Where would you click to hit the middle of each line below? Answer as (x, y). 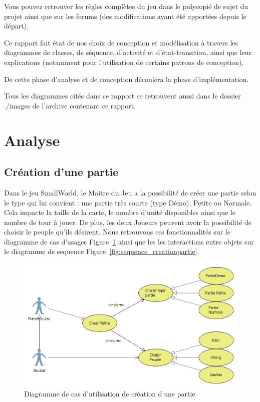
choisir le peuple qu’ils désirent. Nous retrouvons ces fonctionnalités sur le (117, 232)
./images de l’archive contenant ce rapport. (70, 105)
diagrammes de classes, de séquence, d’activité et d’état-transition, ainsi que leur (128, 52)
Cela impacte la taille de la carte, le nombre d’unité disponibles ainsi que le (120, 212)
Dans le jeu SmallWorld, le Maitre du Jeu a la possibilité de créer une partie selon (130, 192)
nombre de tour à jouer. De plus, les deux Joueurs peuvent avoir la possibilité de (128, 222)
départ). (17, 26)
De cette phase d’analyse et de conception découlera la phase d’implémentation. (126, 79)
